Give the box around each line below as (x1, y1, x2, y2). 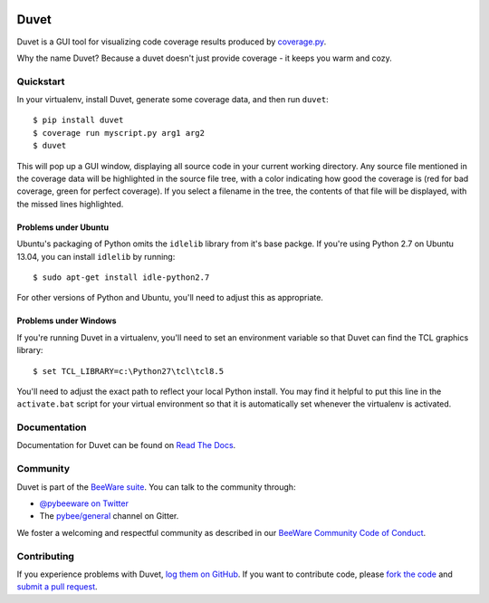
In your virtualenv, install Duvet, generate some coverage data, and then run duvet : (16, 94, 330, 105)
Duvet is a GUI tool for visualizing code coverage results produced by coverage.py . (16, 36, 327, 47)
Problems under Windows (16, 315, 117, 326)
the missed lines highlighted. (16, 198, 124, 209)
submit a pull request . (16, 581, 99, 592)
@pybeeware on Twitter (39, 498, 129, 509)
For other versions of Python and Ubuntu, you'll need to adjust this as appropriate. (16, 292, 323, 303)
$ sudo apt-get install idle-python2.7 (33, 272, 210, 282)
